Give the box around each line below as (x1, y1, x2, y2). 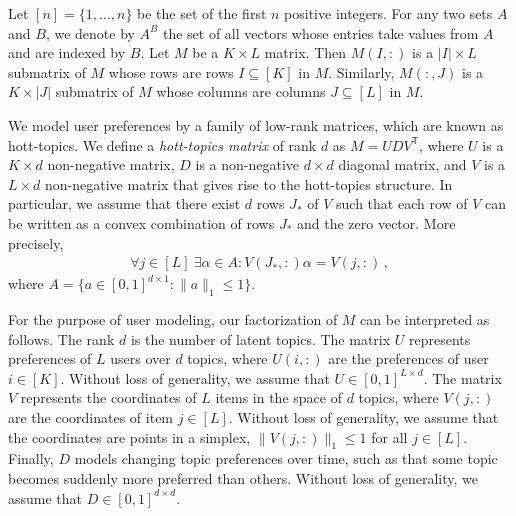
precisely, (8, 232, 64, 253)
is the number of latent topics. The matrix (130, 328, 391, 349)
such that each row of (336, 193, 468, 214)
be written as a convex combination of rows (8, 212, 275, 233)
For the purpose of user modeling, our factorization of (8, 308, 338, 329)
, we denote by (45, 22, 135, 43)
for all (371, 426, 408, 447)
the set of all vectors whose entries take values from (162, 22, 479, 43)
